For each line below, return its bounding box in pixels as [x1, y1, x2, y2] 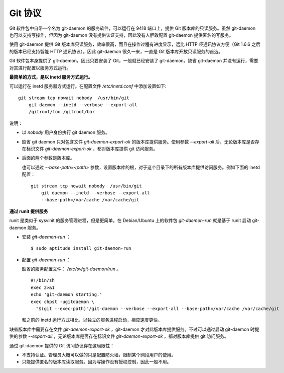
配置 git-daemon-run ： [22, 257, 71, 263]
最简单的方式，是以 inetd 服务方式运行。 [9, 73, 93, 80]
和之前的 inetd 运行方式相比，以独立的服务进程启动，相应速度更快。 [22, 317, 163, 323]
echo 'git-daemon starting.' [31, 292, 102, 297]
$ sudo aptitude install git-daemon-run [31, 246, 131, 251]
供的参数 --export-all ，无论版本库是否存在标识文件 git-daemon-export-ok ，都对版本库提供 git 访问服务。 [9, 333, 229, 339]
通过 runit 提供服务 [9, 208, 48, 214]
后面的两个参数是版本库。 [22, 155, 75, 161]
